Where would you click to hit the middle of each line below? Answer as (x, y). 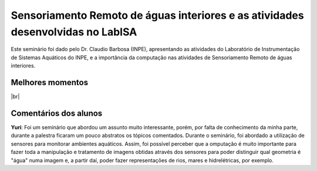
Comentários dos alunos (57, 113)
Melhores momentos (49, 82)
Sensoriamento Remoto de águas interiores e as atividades (158, 15)
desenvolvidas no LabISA (74, 32)
